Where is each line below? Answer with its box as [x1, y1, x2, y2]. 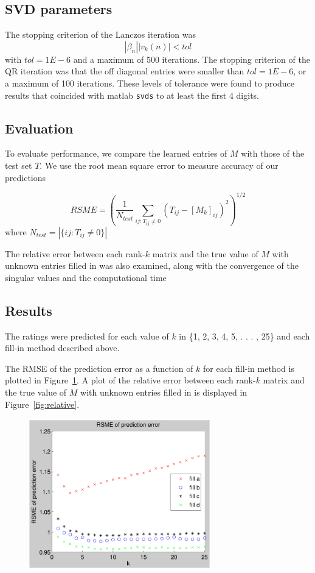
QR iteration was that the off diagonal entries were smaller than [5, 65, 244, 77]
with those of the [241, 147, 305, 160]
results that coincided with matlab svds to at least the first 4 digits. [5, 88, 259, 101]
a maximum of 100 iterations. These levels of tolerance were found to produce [5, 76, 294, 89]
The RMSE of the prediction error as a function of [5, 361, 193, 374]
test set [5, 159, 32, 172]
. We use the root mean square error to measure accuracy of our [40, 159, 279, 172]
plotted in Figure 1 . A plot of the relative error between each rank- [5, 374, 256, 386]
